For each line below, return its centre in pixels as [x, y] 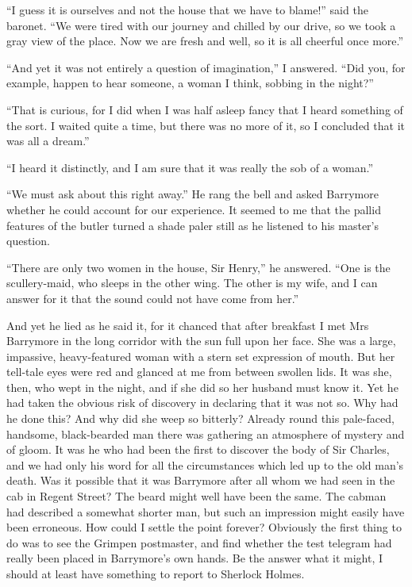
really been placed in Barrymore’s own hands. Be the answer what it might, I [195, 558]
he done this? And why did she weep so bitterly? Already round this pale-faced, [200, 418]
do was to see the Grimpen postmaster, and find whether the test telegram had [199, 542]
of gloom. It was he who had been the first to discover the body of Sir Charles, [198, 449]
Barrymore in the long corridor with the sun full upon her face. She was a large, [201, 341]
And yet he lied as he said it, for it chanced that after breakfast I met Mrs [188, 325]
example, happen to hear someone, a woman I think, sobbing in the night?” [190, 83]
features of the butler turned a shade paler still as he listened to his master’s [193, 225]
